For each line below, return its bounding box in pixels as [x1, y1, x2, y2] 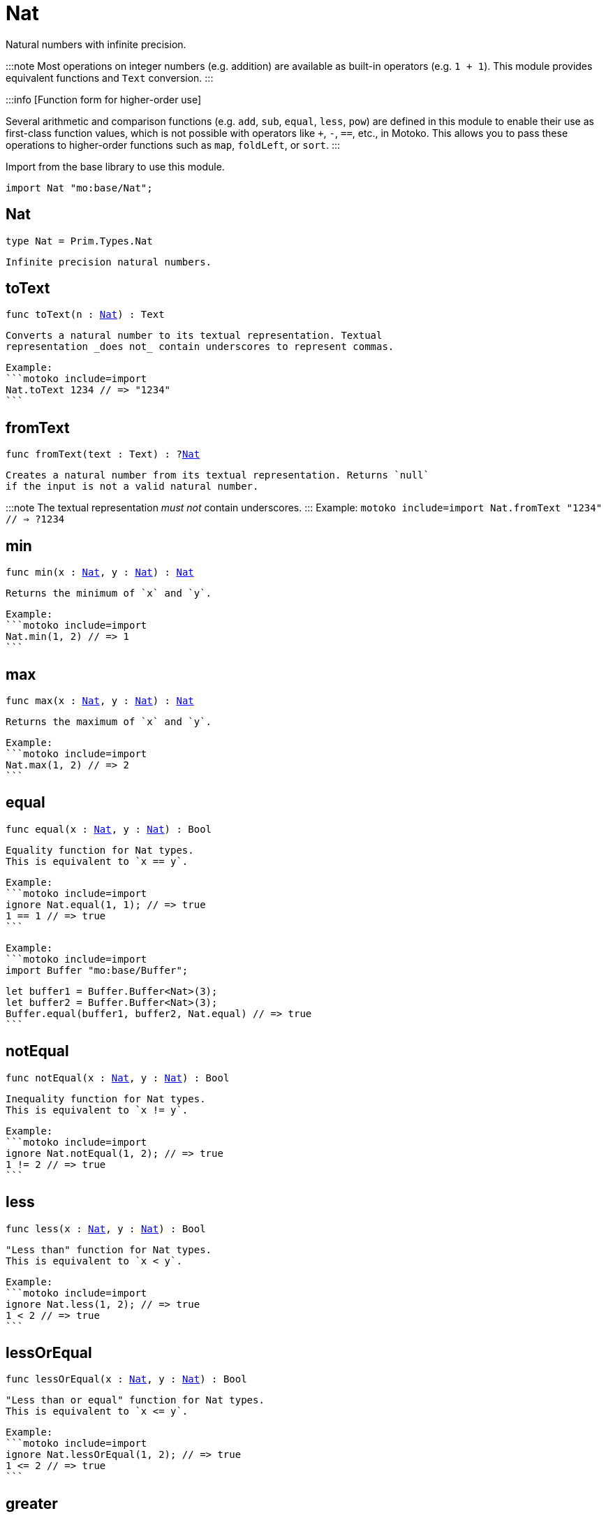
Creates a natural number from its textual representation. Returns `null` [6, 469, 429, 481]
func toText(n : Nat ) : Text [6, 309, 165, 321]
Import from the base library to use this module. [6, 160, 225, 173]
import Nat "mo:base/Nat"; [6, 182, 153, 194]
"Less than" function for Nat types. [6, 1243, 212, 1255]
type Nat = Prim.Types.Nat [6, 235, 153, 247]
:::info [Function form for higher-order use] [6, 93, 202, 105]
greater [6, 1494, 58, 1512]
